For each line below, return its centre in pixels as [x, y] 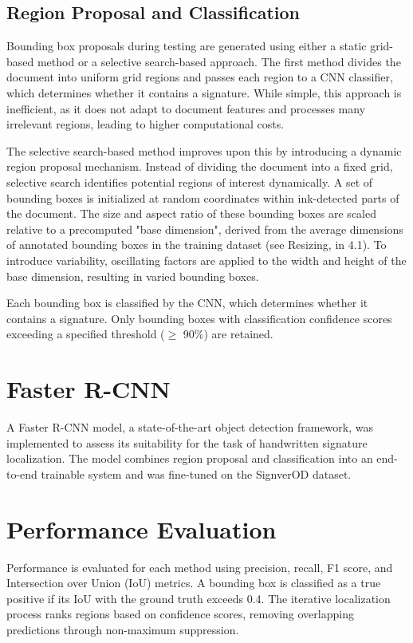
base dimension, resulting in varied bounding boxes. [133, 276]
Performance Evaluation [142, 529]
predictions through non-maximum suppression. [123, 629]
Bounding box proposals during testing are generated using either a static [187, 46]
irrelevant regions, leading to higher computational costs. [146, 124]
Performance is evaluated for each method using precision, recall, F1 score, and [200, 567]
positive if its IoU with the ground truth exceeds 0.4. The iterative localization [199, 598]
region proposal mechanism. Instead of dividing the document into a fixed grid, [200, 166]
